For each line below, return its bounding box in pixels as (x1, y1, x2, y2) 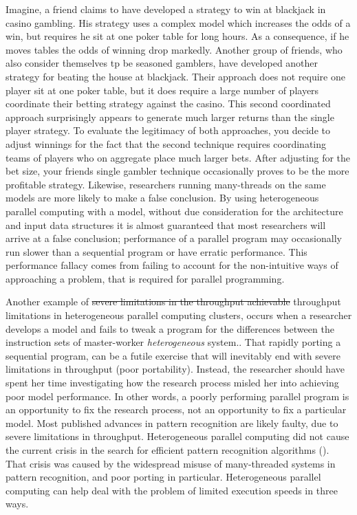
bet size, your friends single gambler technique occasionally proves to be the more (6, 164, 349, 178)
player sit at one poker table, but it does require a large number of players (6, 83, 319, 97)
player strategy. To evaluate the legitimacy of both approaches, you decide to (6, 123, 330, 138)
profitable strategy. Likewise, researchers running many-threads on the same (6, 177, 326, 191)
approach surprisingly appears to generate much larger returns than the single (6, 109, 334, 124)
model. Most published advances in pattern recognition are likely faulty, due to (6, 415, 338, 430)
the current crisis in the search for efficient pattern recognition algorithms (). (6, 443, 329, 457)
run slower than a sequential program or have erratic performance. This (6, 244, 307, 259)
